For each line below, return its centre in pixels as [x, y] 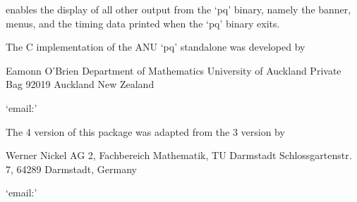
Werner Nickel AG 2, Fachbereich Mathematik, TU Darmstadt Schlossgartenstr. [179, 155]
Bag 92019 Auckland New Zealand [80, 84]
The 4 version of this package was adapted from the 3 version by [145, 131]
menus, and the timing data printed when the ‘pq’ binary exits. [143, 23]
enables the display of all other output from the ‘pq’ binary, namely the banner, [178, 9]
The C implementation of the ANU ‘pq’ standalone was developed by [156, 47]
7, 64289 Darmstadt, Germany [71, 169]
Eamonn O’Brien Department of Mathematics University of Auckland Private [174, 70]
